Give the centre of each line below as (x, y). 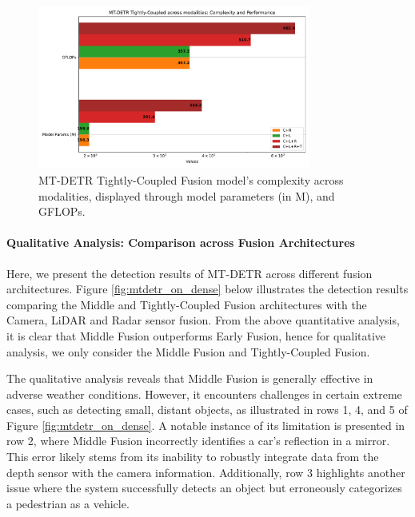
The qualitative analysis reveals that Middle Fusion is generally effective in (190, 378)
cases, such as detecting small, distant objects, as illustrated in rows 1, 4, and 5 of (207, 410)
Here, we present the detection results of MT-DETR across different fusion (190, 273)
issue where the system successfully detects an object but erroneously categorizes (204, 488)
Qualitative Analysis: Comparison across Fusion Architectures (181, 243)
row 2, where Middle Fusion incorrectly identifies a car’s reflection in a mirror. (198, 441)
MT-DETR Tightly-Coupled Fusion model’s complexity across (191, 179)
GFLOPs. (62, 211)
